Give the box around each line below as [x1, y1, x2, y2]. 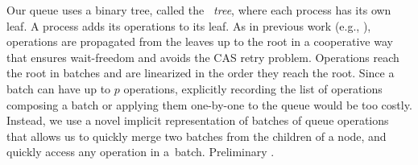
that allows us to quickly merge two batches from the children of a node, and [6, 127, 387, 144]
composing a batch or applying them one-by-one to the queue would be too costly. [6, 96, 412, 113]
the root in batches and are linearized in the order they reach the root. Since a [6, 64, 395, 81]
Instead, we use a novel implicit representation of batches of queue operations [6, 112, 389, 129]
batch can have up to [6, 80, 111, 97]
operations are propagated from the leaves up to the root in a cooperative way [6, 33, 393, 50]
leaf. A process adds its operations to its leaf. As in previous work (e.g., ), [6, 17, 371, 34]
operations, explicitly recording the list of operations [123, 80, 383, 97]
